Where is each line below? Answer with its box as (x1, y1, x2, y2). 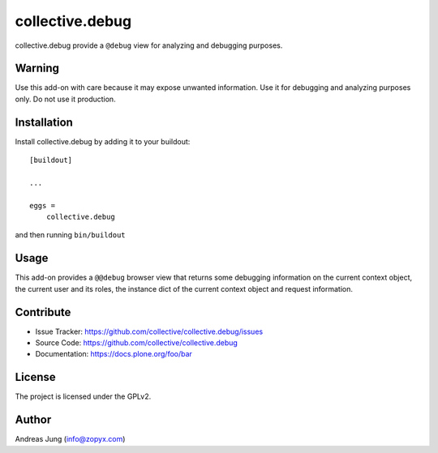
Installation (15, 115, 73, 129)
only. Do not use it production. (15, 94, 117, 104)
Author (15, 413, 52, 427)
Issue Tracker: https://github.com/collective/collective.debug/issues (35, 327, 264, 336)
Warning (15, 62, 60, 75)
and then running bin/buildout (15, 230, 126, 240)
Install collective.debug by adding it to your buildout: (15, 136, 191, 146)
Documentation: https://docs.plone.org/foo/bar (35, 349, 192, 359)
